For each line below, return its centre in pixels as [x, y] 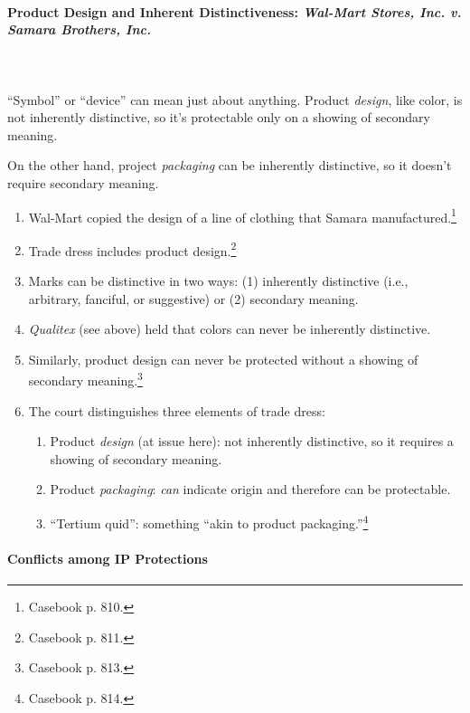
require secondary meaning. [83, 182]
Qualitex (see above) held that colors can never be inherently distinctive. [230, 329]
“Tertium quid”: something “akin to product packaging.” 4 [209, 522]
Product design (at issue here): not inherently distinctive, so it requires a [252, 441]
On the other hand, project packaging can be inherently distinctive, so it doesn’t [230, 165]
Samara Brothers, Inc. [79, 29]
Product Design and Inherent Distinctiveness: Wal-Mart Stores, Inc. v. [235, 11]
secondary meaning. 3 [85, 379]
